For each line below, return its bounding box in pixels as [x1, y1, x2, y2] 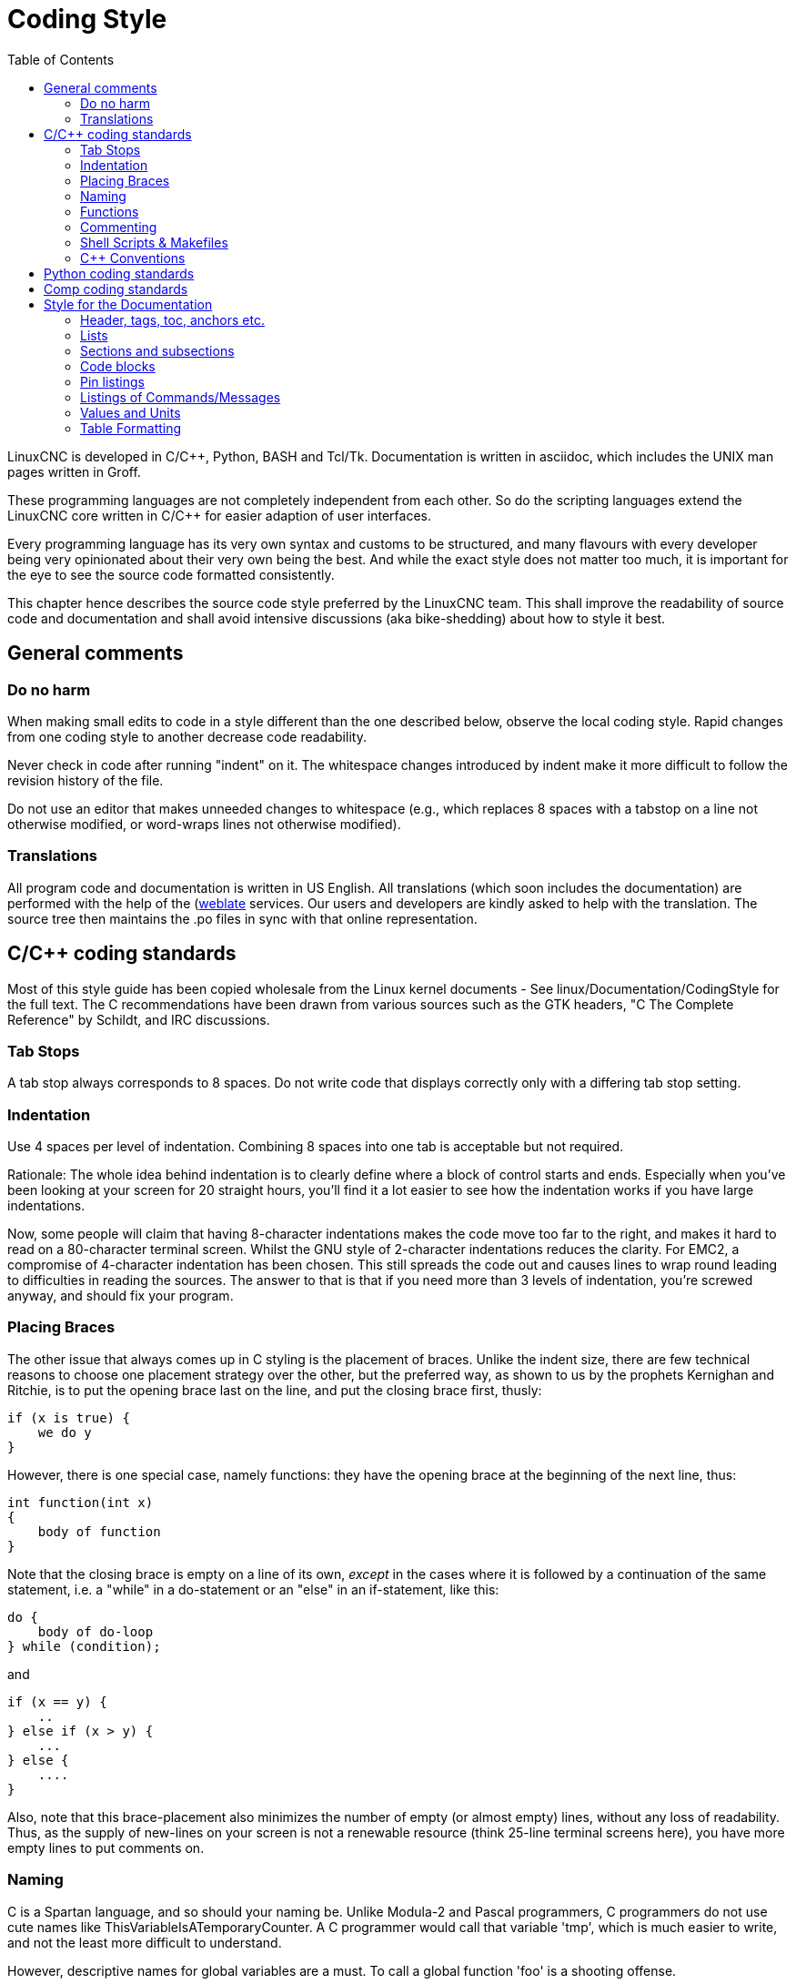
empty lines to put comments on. [7, 1839, 205, 1856]
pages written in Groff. [7, 463, 141, 480]
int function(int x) [7, 1494, 154, 1510]
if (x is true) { [7, 1410, 130, 1425]
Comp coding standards [44, 280, 188, 297]
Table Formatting [80, 420, 182, 436]
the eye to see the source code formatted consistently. [7, 566, 335, 582]
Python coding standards [44, 265, 195, 281]
